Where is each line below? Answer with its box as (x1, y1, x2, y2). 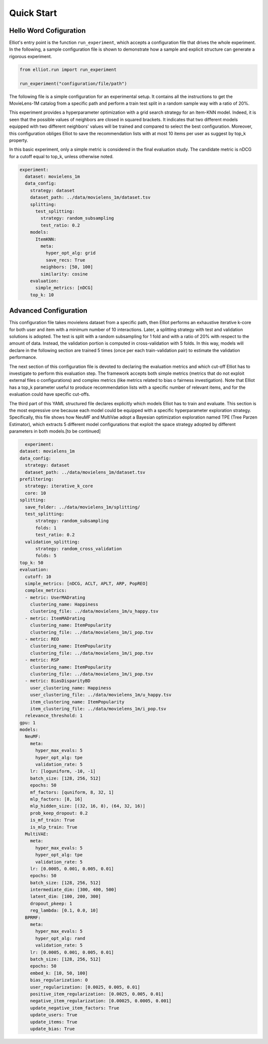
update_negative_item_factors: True (30, 1005, 119, 1011)
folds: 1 (35, 525, 57, 530)
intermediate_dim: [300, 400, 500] (30, 887, 117, 892)
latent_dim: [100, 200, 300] (30, 894, 101, 899)
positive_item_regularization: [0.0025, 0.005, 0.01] (30, 991, 164, 997)
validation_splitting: (25, 539, 80, 544)
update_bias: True (30, 1026, 75, 1032)
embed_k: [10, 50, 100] (30, 970, 88, 976)
